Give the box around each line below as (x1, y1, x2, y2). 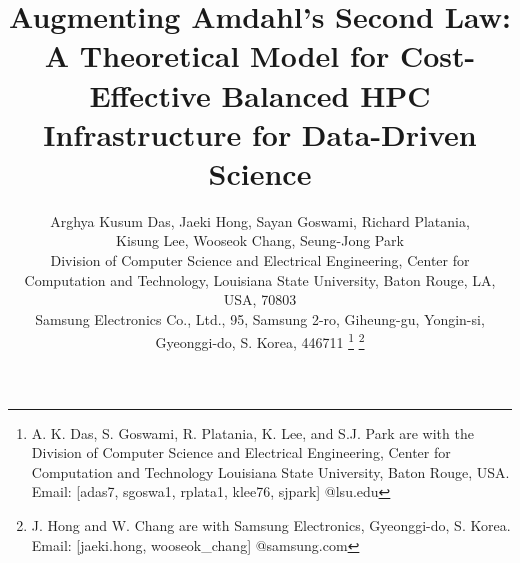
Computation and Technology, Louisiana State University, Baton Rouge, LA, (24, 269, 496, 290)
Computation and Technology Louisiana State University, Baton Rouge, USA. (31, 461, 510, 482)
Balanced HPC (221, 74, 431, 115)
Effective (89, 74, 211, 115)
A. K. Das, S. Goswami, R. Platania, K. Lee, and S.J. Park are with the (31, 422, 474, 443)
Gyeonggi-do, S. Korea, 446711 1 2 (155, 329, 365, 353)
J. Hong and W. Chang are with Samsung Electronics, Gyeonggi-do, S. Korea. (31, 515, 511, 536)
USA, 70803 (223, 289, 297, 310)
